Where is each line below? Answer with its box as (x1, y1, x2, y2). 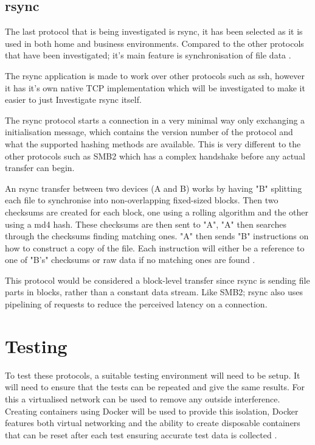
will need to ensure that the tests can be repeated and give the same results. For (5, 380, 305, 393)
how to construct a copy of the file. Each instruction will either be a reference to (5, 241, 305, 254)
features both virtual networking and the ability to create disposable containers (5, 416, 300, 429)
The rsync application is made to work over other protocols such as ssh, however (5, 69, 305, 82)
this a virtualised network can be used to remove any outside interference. (5, 392, 280, 405)
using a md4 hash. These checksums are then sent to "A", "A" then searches (5, 217, 286, 230)
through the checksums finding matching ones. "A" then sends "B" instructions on (5, 230, 309, 242)
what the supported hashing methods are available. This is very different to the (5, 137, 301, 150)
